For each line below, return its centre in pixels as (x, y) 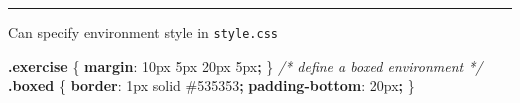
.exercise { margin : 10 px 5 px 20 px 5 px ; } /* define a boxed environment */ (245, 65)
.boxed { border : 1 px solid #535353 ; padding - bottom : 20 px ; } (211, 85)
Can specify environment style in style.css (143, 32)
